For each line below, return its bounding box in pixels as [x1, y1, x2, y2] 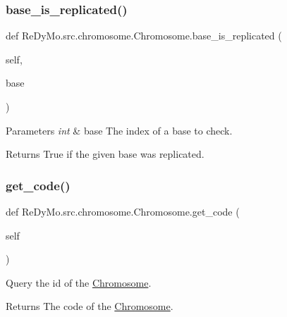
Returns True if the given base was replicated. [6, 147, 204, 161]
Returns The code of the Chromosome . [6, 299, 173, 313]
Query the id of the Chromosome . [6, 275, 152, 290]
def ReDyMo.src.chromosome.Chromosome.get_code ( [6, 204, 240, 218]
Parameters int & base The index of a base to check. [6, 123, 233, 137]
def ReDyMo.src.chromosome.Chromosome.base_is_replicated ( [6, 28, 282, 43]
